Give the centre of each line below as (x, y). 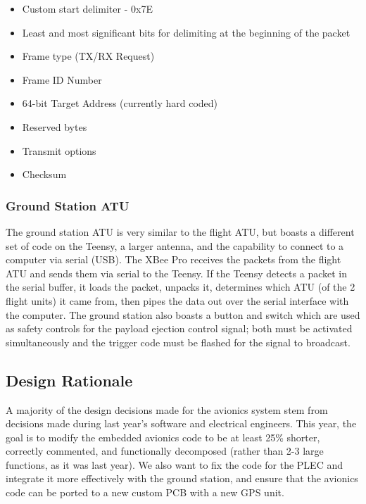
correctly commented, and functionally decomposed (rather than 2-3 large (165, 451)
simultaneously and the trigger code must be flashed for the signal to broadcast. (178, 342)
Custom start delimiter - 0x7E (87, 8)
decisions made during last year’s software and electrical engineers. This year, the (181, 423)
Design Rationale (69, 380)
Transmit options (59, 150)
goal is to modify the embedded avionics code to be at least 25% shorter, (163, 437)
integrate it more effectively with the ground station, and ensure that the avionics (182, 478)
